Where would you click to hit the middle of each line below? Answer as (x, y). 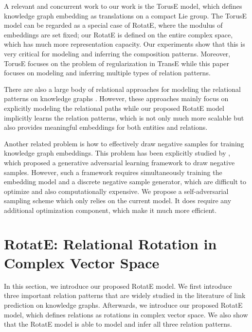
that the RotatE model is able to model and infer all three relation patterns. (118, 324)
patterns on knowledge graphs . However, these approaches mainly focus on (116, 98)
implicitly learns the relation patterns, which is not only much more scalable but (124, 117)
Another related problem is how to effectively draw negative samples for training (124, 143)
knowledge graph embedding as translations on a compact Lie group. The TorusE (126, 15)
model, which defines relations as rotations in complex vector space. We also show (126, 314)
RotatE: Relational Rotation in (110, 243)
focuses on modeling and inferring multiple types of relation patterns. (107, 73)
